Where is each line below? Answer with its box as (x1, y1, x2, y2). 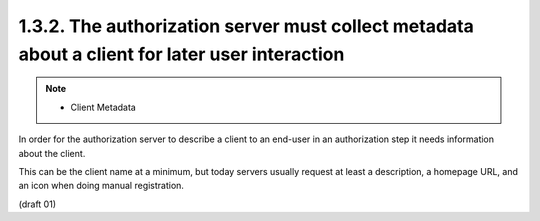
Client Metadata (70, 101, 137, 113)
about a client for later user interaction (18, 43, 345, 65)
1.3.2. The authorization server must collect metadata (18, 15, 474, 37)
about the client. (18, 147, 86, 159)
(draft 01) (18, 198, 57, 210)
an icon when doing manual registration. (18, 180, 185, 192)
